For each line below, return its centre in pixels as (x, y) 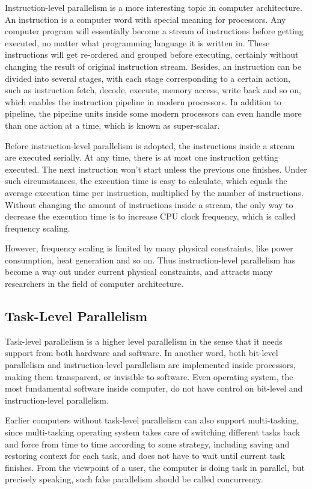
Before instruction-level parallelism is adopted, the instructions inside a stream (150, 145)
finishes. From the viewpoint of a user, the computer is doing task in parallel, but (155, 467)
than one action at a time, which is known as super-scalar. (112, 125)
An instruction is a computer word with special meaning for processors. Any (145, 19)
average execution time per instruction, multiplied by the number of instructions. (154, 192)
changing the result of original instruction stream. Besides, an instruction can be (153, 66)
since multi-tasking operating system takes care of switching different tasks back (153, 432)
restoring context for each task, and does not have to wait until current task (145, 456)
